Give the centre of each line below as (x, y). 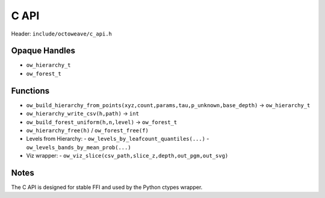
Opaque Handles (43, 51)
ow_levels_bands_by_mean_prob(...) (79, 147)
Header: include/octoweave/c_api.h (62, 34)
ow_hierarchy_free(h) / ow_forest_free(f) (87, 130)
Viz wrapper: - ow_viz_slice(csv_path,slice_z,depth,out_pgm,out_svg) (127, 156)
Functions (30, 91)
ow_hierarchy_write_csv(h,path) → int (83, 114)
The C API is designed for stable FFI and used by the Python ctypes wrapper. (107, 187)
